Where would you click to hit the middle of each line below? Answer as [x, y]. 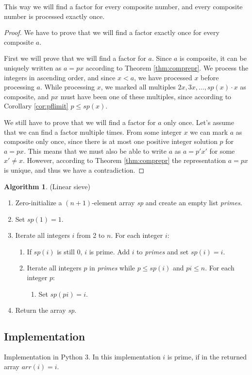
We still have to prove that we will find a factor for [80, 122]
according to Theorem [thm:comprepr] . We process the [167, 67]
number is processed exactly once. [54, 16]
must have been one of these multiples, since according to [146, 96]
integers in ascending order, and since [60, 77]
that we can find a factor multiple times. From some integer [93, 132]
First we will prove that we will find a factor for [75, 58]
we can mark [209, 132]
